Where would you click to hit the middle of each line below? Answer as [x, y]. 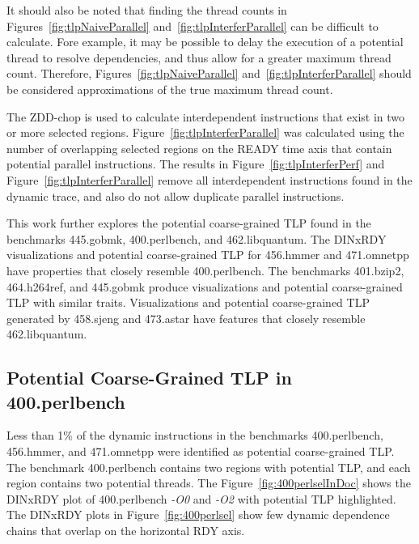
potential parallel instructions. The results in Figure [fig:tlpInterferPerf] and [196, 164]
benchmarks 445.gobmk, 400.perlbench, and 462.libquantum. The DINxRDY [197, 238]
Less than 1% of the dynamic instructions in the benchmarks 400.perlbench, [195, 435]
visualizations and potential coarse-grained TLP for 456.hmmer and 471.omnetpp [208, 255]
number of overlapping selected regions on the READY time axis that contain [199, 148]
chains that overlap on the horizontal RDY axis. [126, 531]
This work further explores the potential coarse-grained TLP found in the [189, 223]
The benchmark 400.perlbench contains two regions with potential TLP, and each [209, 467]
